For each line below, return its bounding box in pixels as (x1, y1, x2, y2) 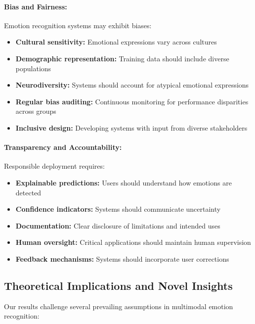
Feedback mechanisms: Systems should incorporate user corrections (15, 253, 229, 264)
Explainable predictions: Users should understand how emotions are (15, 177, 232, 187)
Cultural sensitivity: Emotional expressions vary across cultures (15, 37, 217, 47)
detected (15, 187, 42, 197)
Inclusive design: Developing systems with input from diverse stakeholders (15, 122, 248, 133)
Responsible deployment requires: (4, 161, 105, 171)
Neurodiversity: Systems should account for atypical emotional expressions (15, 80, 249, 90)
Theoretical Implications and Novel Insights (4, 278, 233, 293)
